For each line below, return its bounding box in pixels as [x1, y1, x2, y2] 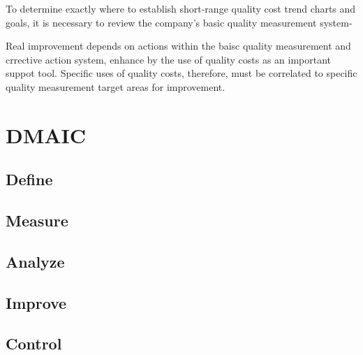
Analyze [6, 250, 65, 272]
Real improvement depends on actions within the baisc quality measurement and [6, 38, 351, 53]
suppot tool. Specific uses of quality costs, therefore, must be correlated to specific [6, 66, 357, 80]
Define [6, 168, 53, 190]
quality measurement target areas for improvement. [6, 79, 225, 94]
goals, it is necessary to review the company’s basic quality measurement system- [6, 15, 353, 29]
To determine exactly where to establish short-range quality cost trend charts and [6, 1, 356, 15]
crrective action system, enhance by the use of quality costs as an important [6, 52, 332, 66]
